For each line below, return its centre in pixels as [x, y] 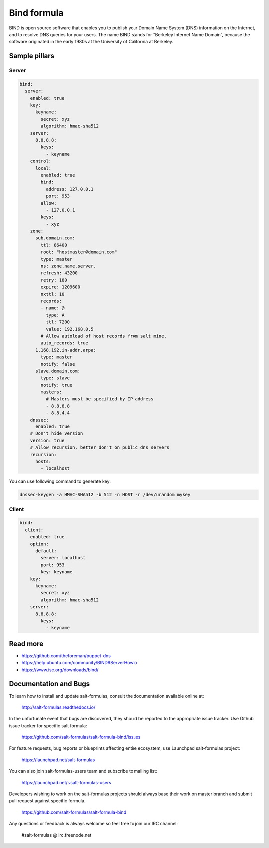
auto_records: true [64, 343]
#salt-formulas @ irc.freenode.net [57, 835]
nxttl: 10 [53, 294]
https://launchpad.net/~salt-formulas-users [67, 782]
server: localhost [63, 558]
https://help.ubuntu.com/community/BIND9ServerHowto [79, 663]
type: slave [55, 378]
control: [41, 161]
